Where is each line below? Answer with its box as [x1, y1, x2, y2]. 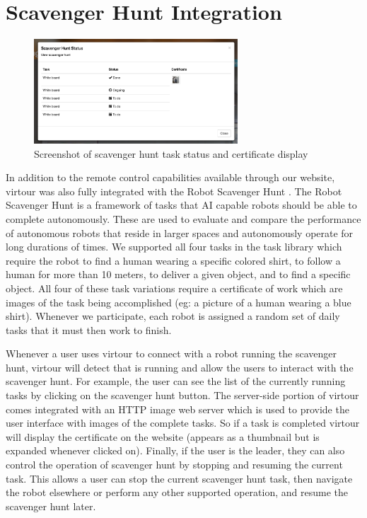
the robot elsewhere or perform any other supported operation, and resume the [6, 485, 348, 500]
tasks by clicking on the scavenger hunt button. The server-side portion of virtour [6, 388, 359, 403]
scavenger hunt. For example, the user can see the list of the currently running [6, 374, 346, 388]
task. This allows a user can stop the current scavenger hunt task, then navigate [6, 471, 353, 485]
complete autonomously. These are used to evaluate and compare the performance [6, 211, 361, 226]
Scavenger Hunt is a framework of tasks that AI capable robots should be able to [6, 197, 357, 212]
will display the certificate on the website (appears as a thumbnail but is [6, 429, 320, 444]
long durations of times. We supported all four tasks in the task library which [6, 239, 342, 254]
